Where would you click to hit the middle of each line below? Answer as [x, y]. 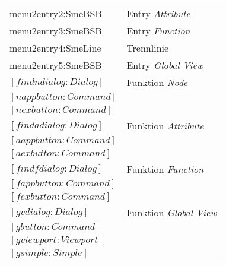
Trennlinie [148, 48]
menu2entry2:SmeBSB [56, 13]
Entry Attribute [158, 13]
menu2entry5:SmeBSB [56, 65]
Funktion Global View [172, 212]
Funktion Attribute [165, 126]
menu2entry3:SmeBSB [56, 31]
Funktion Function [165, 169]
